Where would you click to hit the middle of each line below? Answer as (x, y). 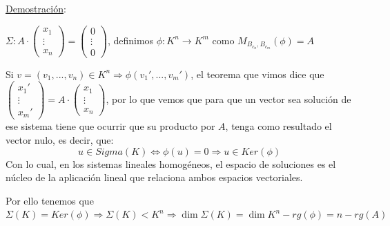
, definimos (130, 40)
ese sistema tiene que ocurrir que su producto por (110, 126)
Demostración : (36, 8)
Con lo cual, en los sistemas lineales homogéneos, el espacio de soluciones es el (171, 163)
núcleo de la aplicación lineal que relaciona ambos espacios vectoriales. (154, 177)
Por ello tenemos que (50, 200)
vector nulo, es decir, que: (60, 140)
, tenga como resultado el (279, 126)
